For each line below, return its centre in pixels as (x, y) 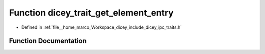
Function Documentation (48, 41)
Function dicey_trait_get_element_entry (91, 13)
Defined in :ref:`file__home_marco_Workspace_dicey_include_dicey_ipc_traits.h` (102, 27)
